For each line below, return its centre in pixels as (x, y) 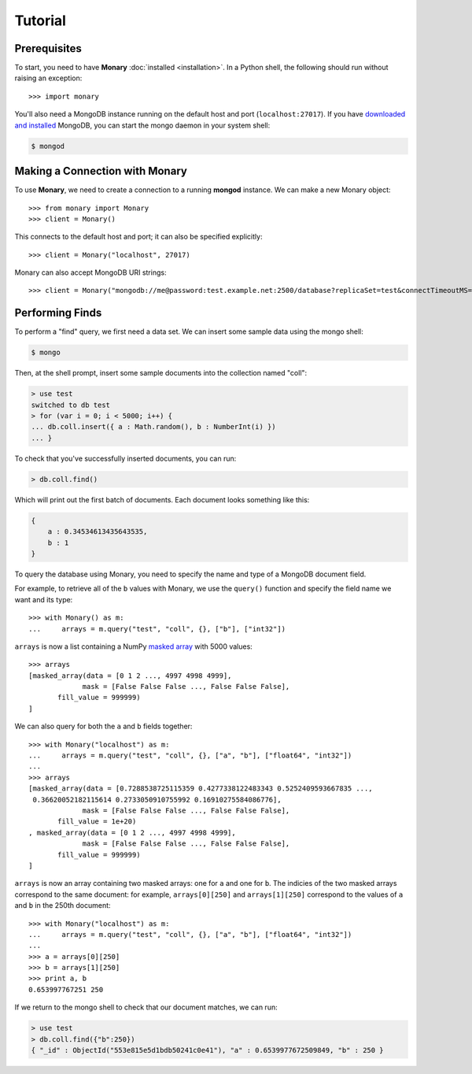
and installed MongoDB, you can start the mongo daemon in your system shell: (142, 125)
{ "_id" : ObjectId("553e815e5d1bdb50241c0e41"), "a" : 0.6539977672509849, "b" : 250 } (208, 1050)
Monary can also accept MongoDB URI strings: (90, 272)
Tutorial (41, 20)
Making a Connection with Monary (101, 171)
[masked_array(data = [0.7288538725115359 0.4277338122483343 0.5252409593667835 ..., (201, 789)
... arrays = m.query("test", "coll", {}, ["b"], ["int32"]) (157, 629)
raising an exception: (48, 78)
